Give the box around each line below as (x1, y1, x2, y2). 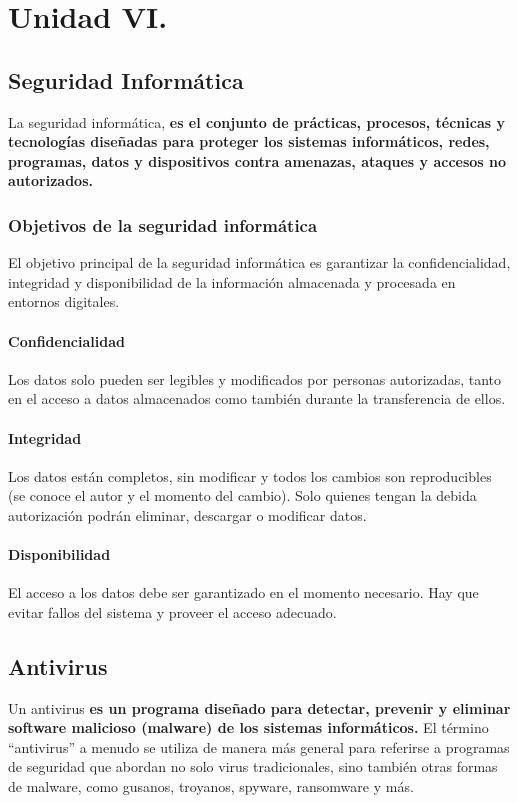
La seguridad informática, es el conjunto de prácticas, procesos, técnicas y (8, 111, 505, 132)
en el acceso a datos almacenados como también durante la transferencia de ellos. (8, 388, 506, 409)
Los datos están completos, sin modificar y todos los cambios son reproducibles (8, 465, 492, 486)
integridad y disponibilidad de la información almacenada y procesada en (8, 271, 456, 292)
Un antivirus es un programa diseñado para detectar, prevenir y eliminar (8, 697, 511, 718)
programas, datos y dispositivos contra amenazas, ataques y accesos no (8, 150, 507, 171)
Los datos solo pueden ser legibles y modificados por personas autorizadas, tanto (8, 368, 501, 389)
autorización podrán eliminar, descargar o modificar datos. (8, 504, 367, 525)
